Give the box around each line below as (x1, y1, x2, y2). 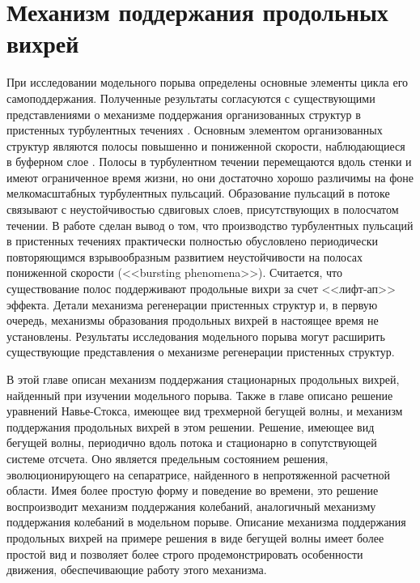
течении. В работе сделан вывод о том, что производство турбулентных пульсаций (6, 216, 414, 233)
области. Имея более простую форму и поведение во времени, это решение (6, 482, 379, 499)
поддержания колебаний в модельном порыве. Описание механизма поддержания (6, 513, 406, 530)
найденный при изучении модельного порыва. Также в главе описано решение (6, 386, 393, 403)
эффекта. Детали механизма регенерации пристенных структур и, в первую (6, 296, 378, 313)
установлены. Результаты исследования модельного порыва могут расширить (6, 327, 385, 344)
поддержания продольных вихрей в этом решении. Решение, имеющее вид (6, 418, 375, 435)
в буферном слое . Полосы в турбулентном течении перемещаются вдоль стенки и (6, 153, 412, 170)
